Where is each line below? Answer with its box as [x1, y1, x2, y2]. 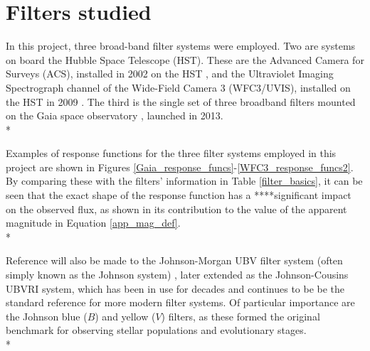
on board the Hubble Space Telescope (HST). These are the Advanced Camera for [6, 52, 364, 67]
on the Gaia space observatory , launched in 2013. [6, 108, 223, 123]
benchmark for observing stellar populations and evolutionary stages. [6, 323, 307, 337]
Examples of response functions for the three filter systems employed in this [6, 146, 337, 161]
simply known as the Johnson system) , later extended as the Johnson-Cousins [6, 267, 349, 282]
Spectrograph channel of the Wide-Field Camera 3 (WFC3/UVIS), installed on [6, 80, 351, 94]
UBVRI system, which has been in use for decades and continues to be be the [6, 281, 345, 296]
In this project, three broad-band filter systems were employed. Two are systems [6, 38, 356, 53]
